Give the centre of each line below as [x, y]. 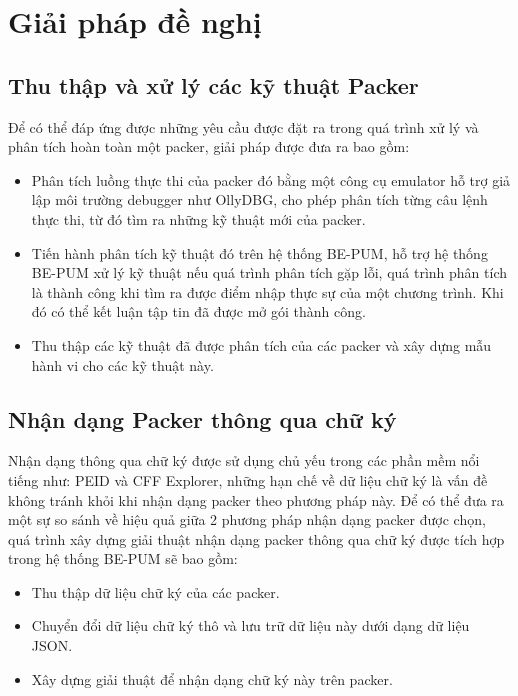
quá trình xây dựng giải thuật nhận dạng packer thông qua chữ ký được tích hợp [256, 538]
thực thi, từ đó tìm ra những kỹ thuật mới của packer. [198, 218]
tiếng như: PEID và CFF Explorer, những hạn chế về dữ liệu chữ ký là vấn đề [248, 479]
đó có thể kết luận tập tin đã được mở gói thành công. [198, 311]
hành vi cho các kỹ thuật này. [122, 364]
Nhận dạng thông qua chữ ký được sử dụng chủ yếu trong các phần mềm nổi [244, 460]
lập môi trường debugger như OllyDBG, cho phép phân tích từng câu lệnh [259, 199]
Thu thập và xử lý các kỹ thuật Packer [213, 84]
